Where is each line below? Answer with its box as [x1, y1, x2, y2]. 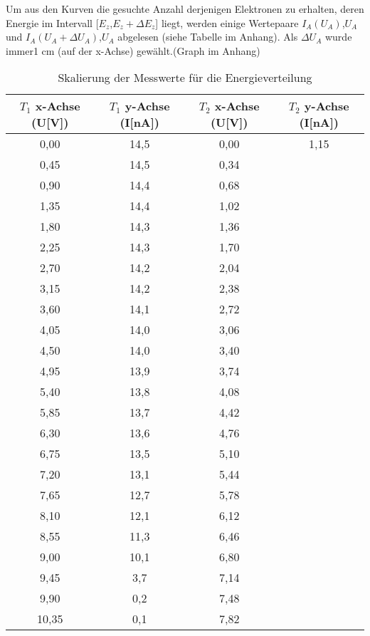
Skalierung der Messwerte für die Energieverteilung [58, 69, 312, 86]
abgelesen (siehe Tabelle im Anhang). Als [117, 29, 298, 44]
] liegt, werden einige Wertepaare [155, 15, 299, 30]
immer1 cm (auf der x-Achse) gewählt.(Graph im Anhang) [6, 43, 260, 58]
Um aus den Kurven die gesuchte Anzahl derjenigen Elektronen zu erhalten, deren [6, 1, 364, 16]
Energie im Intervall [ [6, 15, 99, 30]
